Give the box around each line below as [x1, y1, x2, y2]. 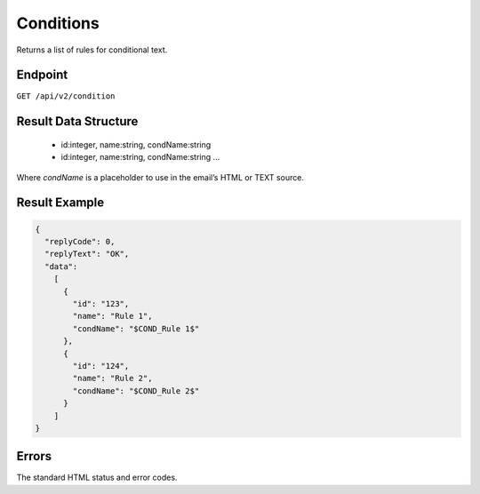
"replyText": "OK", [44, 249, 130, 259]
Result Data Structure [16, 114, 139, 129]
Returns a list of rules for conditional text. [16, 44, 168, 55]
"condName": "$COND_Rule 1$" [72, 323, 200, 333]
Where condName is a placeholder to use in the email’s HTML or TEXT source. [16, 171, 304, 182]
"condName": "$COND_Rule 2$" [72, 386, 200, 395]
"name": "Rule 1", [72, 311, 153, 322]
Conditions [16, 13, 100, 33]
